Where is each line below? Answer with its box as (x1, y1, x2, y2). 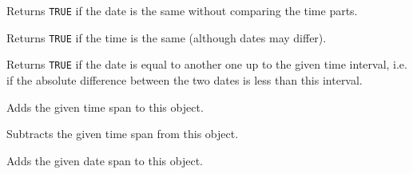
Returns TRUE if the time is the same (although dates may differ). (6, 29, 327, 45)
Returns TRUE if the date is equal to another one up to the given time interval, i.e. (6, 56, 407, 73)
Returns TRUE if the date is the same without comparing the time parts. (6, 2, 358, 18)
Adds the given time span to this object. (6, 98, 204, 115)
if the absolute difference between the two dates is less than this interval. (6, 71, 363, 88)
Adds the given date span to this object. (6, 152, 204, 168)
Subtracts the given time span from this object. (6, 125, 239, 142)
